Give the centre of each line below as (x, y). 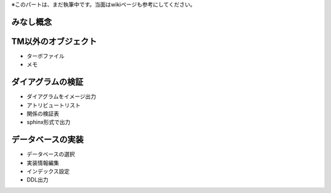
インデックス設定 (48, 172)
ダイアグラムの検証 (48, 82)
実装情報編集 (43, 162)
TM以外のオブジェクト (54, 41)
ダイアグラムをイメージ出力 (61, 96)
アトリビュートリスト (54, 105)
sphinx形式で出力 (48, 122)
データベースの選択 (51, 154)
